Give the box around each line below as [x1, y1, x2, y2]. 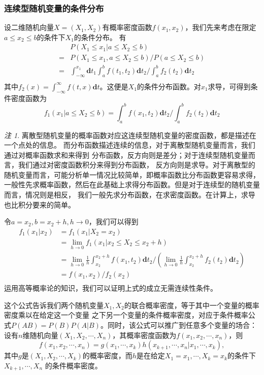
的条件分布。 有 [74, 31, 126, 42]
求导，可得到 [208, 81, 251, 91]
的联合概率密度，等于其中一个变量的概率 [124, 299, 259, 310]
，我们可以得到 [88, 216, 139, 227]
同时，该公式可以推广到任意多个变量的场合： [107, 320, 257, 330]
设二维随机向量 [4, 22, 54, 32]
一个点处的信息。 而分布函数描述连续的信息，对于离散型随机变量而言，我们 [4, 140, 255, 150]
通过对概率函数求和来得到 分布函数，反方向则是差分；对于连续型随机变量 [4, 149, 248, 160]
